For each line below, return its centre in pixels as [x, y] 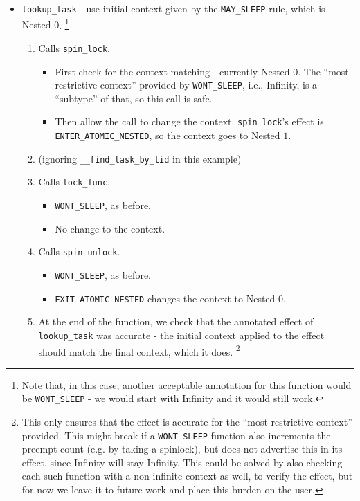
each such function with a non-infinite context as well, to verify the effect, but [187, 476]
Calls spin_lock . [74, 47]
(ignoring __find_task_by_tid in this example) [140, 158]
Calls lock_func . [74, 182]
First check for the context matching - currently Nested [172, 71]
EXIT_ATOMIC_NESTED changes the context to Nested [165, 298]
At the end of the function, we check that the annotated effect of [176, 321]
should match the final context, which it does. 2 [139, 350]
